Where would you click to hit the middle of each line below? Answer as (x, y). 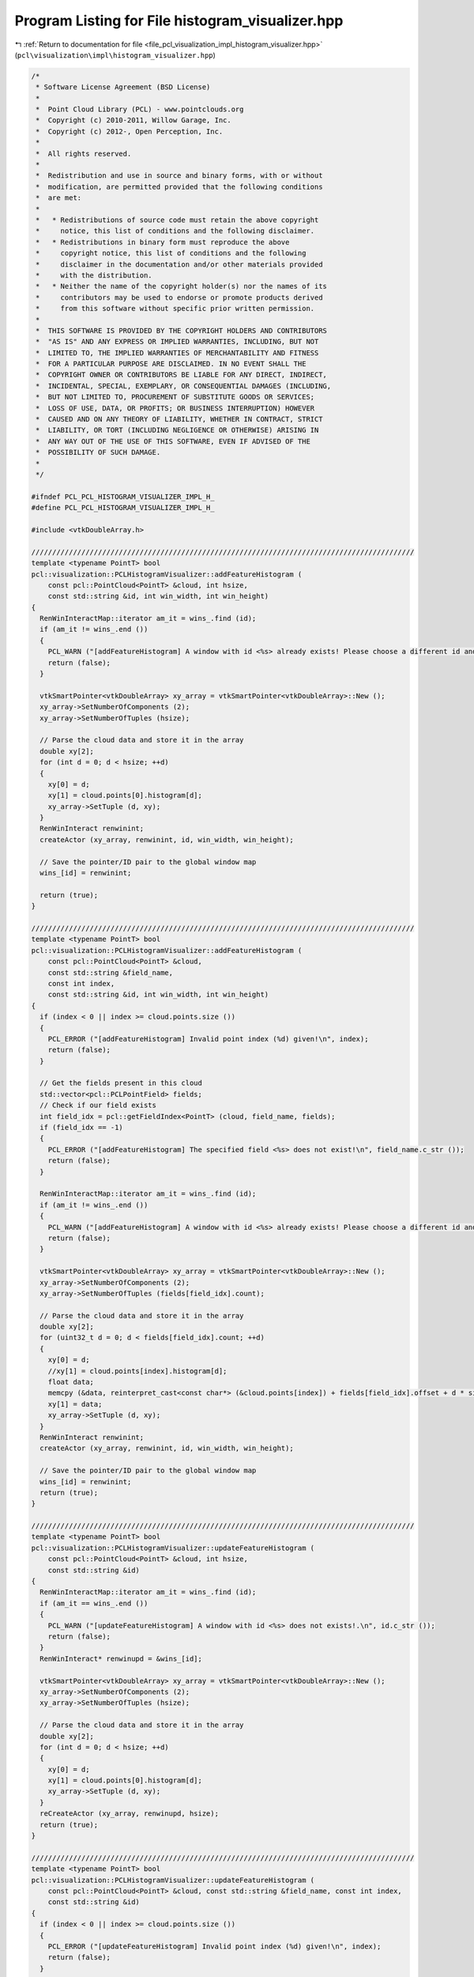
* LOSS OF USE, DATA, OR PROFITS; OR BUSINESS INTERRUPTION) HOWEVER (175, 408)
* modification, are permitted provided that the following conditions (179, 187)
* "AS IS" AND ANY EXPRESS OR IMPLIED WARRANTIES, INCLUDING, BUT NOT (177, 342)
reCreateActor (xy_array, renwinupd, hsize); (129, 1814)
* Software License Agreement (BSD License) (123, 87)
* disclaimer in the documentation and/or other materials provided (179, 264)
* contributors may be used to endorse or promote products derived (179, 297)
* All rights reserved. (84, 153)
